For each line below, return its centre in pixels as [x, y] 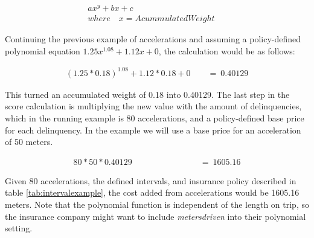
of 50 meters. [29, 142]
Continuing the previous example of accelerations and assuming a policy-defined [153, 39]
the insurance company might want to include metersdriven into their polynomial [155, 216]
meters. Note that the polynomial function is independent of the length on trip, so [157, 204]
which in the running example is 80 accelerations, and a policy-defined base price [155, 118]
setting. [19, 228]
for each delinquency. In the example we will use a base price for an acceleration [153, 130]
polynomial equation [43, 50]
